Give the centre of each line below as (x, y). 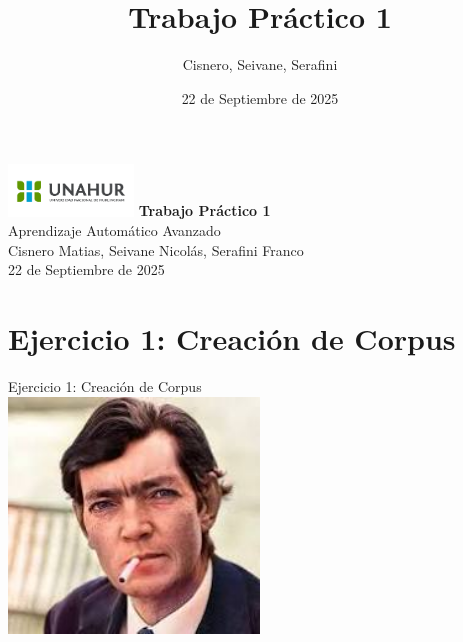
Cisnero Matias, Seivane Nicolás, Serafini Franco (156, 249)
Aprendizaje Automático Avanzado (114, 230)
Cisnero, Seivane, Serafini (260, 64)
